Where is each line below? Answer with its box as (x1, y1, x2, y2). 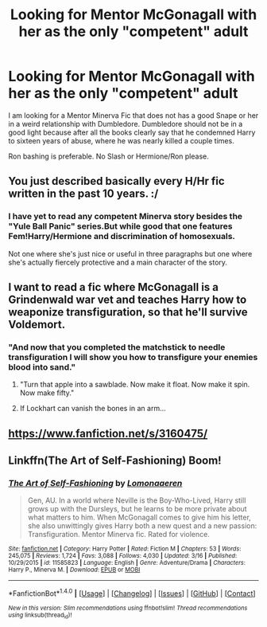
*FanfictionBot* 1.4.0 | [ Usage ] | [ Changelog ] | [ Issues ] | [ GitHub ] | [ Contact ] (8, 587, 256, 598)
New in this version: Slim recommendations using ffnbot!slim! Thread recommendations (8, 604, 248, 613)
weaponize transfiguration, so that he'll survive (8, 305, 248, 319)
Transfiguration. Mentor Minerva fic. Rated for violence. (27, 530, 211, 539)
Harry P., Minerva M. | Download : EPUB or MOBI (8, 566, 141, 574)
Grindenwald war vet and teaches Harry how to (8, 293, 247, 307)
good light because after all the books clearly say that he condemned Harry (8, 127, 256, 137)
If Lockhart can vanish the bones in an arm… (19, 404, 167, 413)
